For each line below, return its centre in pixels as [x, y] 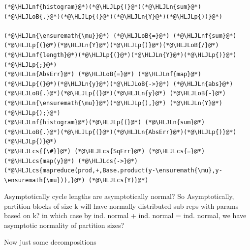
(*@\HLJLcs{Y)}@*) [118, 180]
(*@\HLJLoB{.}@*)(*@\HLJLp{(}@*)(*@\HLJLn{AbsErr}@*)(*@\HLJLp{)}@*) [120, 132]
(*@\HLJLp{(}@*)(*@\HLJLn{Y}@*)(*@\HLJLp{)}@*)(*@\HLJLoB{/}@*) [111, 45]
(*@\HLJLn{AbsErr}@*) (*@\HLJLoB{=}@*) [69, 74]
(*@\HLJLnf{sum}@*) [205, 36]
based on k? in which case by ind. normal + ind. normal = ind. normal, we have [125, 215]
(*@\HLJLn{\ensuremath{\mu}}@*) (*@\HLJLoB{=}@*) [87, 36]
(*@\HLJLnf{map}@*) [170, 74]
